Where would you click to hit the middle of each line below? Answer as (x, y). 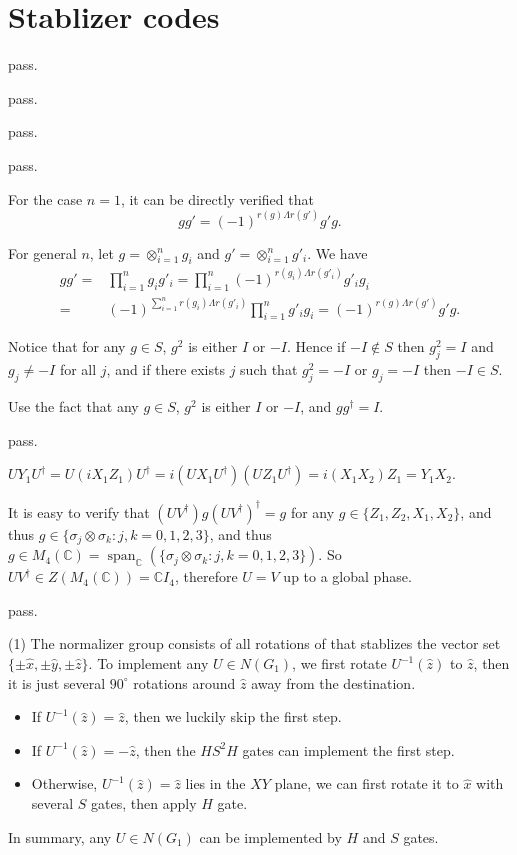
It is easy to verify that (79, 511)
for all (78, 369)
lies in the (215, 783)
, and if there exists (165, 369)
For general (42, 252)
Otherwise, (64, 783)
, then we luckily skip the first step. (233, 716)
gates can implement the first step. (348, 749)
